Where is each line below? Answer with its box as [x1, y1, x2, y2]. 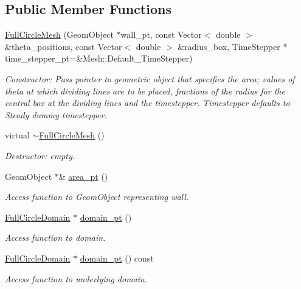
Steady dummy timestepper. [5, 108, 107, 121]
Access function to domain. [5, 231, 106, 244]
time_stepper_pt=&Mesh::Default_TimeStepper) [5, 52, 193, 65]
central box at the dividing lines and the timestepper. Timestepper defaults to [5, 96, 290, 109]
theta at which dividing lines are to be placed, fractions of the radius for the [5, 84, 285, 97]
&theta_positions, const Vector [5, 40, 122, 52]
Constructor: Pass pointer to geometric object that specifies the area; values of [5, 72, 295, 85]
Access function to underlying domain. [5, 272, 148, 285]
